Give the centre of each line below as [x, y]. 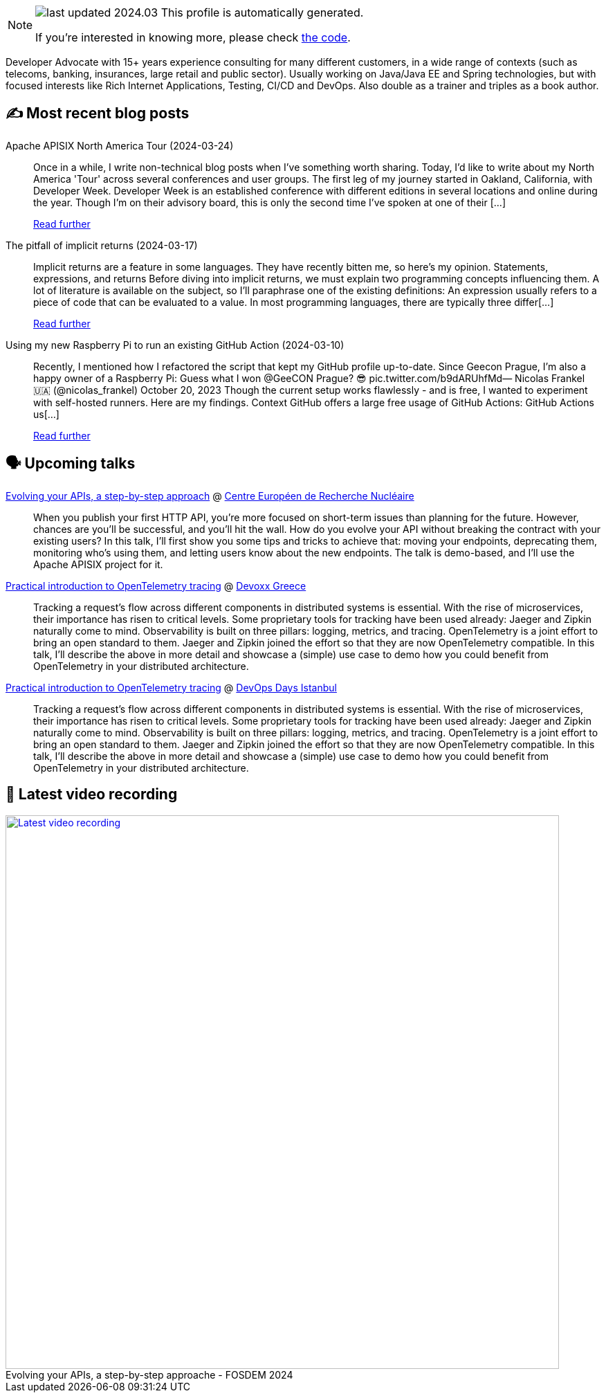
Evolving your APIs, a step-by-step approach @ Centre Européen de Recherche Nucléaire [210, 496]
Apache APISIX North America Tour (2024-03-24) [120, 145]
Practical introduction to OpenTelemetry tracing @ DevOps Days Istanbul [171, 687]
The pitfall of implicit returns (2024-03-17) [102, 245]
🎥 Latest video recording [92, 795]
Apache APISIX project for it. [98, 564]
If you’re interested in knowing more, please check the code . [193, 37]
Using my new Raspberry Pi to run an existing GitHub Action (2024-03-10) [175, 345]
